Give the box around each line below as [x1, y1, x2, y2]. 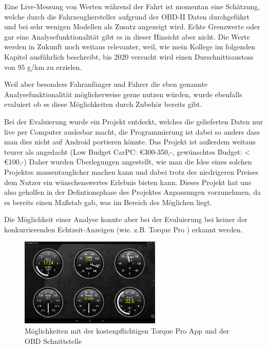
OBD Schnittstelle [25, 335, 82, 346]
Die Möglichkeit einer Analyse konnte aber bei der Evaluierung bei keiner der [4, 214, 247, 225]
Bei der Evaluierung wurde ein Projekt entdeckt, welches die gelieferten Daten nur [4, 116, 263, 126]
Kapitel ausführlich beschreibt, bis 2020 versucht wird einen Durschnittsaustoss [4, 51, 254, 62]
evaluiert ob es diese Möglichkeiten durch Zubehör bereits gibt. [4, 99, 202, 109]
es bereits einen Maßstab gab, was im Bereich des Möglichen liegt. [4, 196, 212, 207]
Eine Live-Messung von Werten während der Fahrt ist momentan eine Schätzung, [4, 1, 260, 11]
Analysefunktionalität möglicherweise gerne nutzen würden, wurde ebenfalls [4, 88, 242, 99]
